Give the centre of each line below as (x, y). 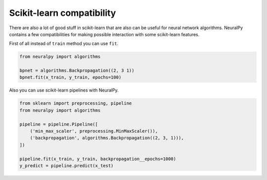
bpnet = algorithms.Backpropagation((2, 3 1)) (77, 71)
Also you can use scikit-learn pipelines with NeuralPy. (64, 90)
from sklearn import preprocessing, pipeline (76, 103)
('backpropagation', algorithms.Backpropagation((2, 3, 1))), (107, 138)
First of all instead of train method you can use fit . (64, 44)
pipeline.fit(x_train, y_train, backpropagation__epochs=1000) (98, 159)
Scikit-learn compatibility (63, 13)
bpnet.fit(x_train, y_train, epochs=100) (70, 77)
